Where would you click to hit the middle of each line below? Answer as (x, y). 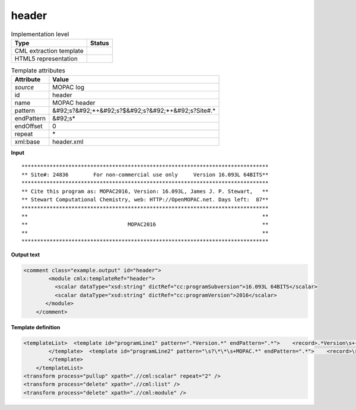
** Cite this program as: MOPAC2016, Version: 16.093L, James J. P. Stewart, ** (145, 191)
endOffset (28, 126)
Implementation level (40, 34)
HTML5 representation (46, 58)
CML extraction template (49, 50)
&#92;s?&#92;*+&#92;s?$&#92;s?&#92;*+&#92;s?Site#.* (134, 111)
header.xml (68, 142)
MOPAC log (69, 87)
